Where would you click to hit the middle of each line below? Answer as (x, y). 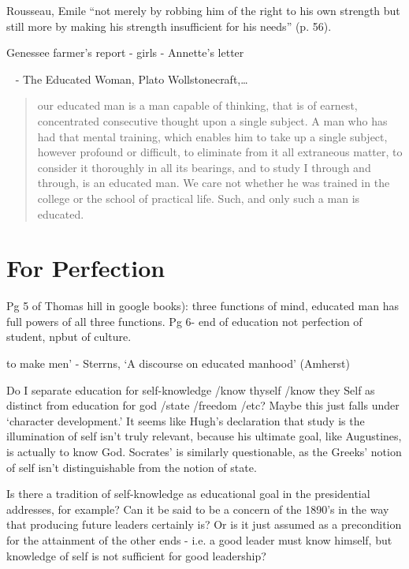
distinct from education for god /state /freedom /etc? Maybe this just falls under (203, 405)
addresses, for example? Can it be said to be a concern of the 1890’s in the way (198, 509)
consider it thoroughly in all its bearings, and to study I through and (204, 167)
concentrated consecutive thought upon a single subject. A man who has (212, 120)
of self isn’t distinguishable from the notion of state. (132, 467)
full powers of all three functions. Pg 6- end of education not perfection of (184, 321)
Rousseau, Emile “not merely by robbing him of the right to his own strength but (203, 10)
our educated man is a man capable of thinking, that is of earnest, (197, 105)
